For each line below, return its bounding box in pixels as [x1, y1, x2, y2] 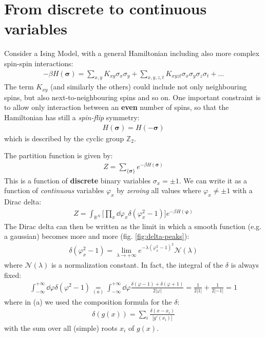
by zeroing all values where [117, 185, 201, 196]
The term [4, 81, 34, 92]
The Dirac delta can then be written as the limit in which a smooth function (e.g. [4, 220, 261, 231]
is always [231, 259, 259, 270]
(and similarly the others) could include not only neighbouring [50, 81, 247, 92]
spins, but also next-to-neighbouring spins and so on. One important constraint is [4, 91, 261, 102]
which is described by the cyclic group [4, 133, 124, 143]
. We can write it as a [179, 175, 248, 185]
